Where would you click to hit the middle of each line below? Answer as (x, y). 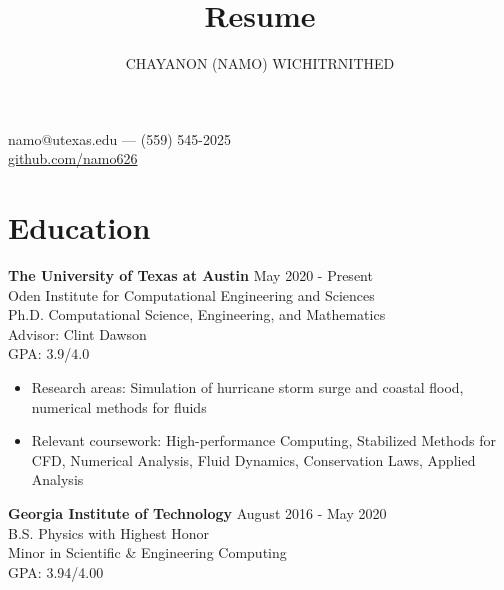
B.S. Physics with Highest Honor (108, 532)
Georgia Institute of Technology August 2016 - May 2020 (197, 512)
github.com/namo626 (73, 158)
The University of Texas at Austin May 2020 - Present (190, 275)
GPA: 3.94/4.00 (56, 571)
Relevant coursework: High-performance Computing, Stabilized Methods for (263, 440)
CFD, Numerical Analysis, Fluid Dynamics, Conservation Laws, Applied (253, 459)
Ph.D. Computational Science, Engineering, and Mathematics (197, 314)
